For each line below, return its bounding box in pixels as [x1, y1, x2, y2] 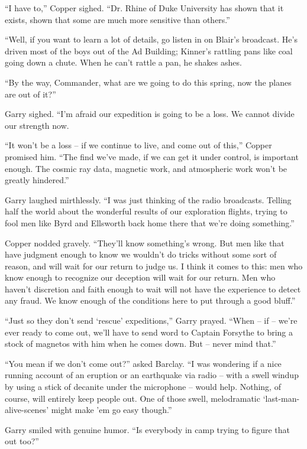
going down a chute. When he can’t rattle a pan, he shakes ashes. [5, 56, 242, 69]
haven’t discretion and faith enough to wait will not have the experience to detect [5, 282, 301, 295]
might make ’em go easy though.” [51, 404, 172, 416]
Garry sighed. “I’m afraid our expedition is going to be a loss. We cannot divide [5, 108, 295, 120]
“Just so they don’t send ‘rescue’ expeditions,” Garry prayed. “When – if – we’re [5, 314, 298, 327]
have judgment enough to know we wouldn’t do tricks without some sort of [5, 248, 277, 261]
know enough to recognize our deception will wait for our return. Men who [5, 271, 276, 284]
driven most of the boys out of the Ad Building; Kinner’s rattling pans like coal [5, 44, 293, 57]
